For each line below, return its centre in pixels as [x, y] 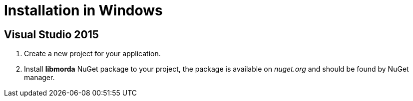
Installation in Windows [83, 10]
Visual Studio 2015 [51, 34]
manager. [39, 78]
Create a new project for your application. [92, 54]
